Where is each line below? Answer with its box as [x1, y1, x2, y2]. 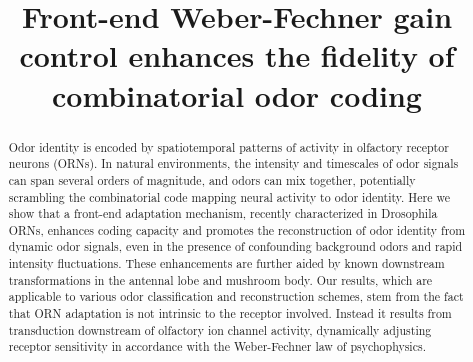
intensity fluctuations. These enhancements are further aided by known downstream [8, 255, 445, 272]
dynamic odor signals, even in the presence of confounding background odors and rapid [8, 238, 463, 255]
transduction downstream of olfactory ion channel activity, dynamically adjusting [8, 321, 432, 338]
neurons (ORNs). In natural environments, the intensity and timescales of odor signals [8, 155, 459, 172]
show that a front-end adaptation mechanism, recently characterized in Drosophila [8, 205, 438, 222]
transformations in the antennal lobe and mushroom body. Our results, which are [8, 271, 433, 288]
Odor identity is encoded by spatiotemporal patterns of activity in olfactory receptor [8, 138, 449, 155]
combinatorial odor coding [52, 74, 422, 115]
